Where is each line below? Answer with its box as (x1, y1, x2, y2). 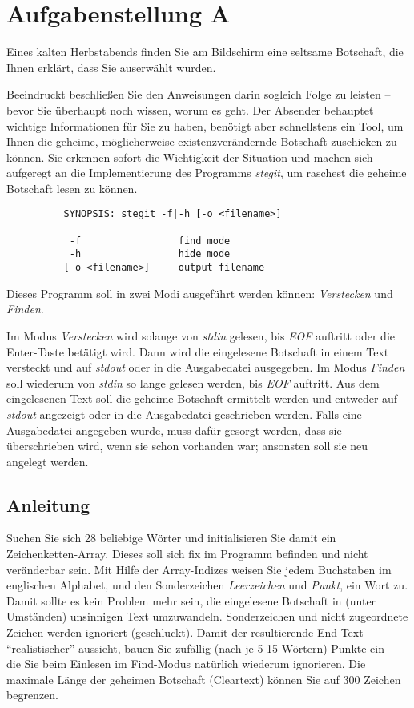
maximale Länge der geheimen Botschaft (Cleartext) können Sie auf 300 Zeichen (6, 670, 401, 687)
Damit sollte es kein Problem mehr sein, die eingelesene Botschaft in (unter (6, 592, 376, 609)
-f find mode (69, 235, 231, 247)
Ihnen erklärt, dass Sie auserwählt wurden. (6, 58, 216, 75)
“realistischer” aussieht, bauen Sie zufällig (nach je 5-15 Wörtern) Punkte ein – (6, 639, 394, 656)
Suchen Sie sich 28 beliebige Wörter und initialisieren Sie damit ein (6, 529, 336, 546)
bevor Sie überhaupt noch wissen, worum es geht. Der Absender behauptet (6, 101, 374, 118)
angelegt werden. (6, 453, 89, 469)
